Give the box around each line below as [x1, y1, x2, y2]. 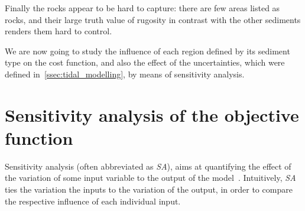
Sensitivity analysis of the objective [5, 102, 299, 126]
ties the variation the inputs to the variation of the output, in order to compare [5, 183, 293, 196]
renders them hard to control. [5, 25, 112, 37]
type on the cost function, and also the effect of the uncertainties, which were [5, 56, 285, 69]
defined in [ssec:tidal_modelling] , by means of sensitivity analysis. [5, 67, 245, 80]
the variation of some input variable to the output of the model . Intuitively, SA [5, 171, 296, 184]
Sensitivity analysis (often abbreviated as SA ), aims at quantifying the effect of [5, 160, 291, 172]
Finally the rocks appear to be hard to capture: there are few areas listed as [5, 2, 280, 14]
